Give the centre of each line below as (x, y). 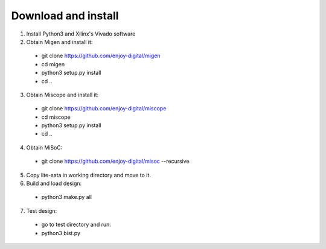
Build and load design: (54, 183)
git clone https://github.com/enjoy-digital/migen (101, 56)
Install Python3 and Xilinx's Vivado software (81, 34)
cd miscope (56, 117)
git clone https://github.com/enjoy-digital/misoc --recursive (115, 161)
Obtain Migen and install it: (59, 42)
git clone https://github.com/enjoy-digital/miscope (104, 109)
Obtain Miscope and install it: (62, 95)
